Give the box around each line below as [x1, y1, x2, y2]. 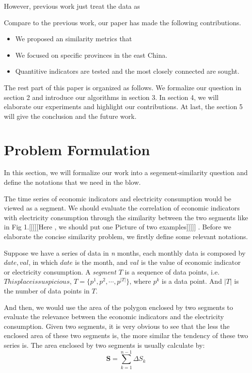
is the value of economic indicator [141, 257, 241, 267]
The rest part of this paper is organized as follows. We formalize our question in [4, 82, 241, 92]
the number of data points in [4, 286, 90, 295]
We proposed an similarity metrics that [15, 33, 132, 44]
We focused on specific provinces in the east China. [15, 49, 168, 60]
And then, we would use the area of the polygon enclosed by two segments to [4, 302, 233, 312]
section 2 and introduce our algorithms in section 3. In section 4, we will [4, 92, 219, 102]
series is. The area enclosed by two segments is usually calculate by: [4, 340, 205, 350]
